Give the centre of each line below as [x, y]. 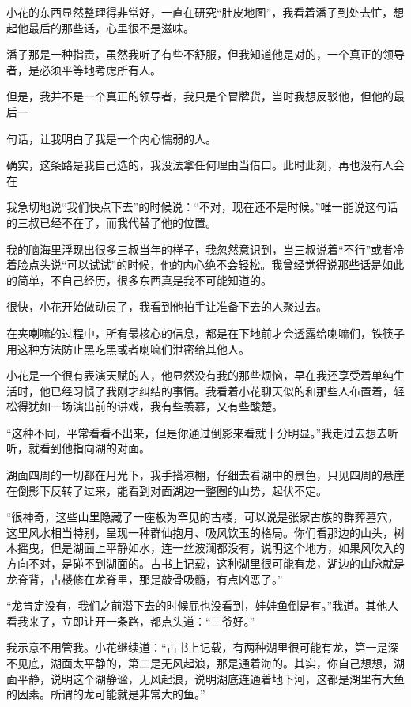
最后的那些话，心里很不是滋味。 [111, 27]
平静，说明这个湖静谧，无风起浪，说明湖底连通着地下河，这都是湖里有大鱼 [211, 678]
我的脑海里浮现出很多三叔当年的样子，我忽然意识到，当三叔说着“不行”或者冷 [205, 249]
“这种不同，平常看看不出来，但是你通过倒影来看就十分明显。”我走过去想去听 [203, 432]
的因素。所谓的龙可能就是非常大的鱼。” [106, 694]
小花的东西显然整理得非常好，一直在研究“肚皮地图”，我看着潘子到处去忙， [200, 12]
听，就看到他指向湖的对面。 [78, 448]
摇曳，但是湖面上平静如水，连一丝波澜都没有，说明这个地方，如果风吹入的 [211, 548]
